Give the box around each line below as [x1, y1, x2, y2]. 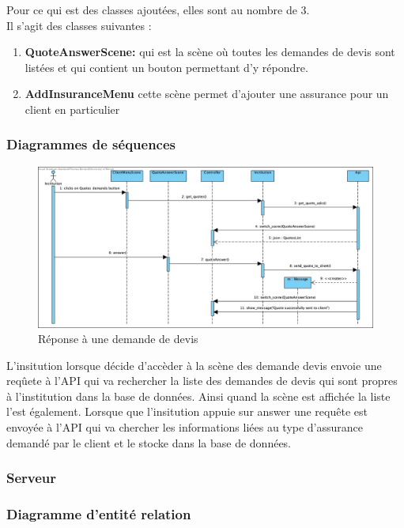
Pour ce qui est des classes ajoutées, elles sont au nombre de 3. [6, 2, 310, 17]
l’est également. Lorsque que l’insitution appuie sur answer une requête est [6, 403, 368, 420]
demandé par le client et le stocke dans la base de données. [6, 434, 292, 451]
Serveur [6, 468, 57, 488]
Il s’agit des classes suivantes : [6, 17, 152, 33]
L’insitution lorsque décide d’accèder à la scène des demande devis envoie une [6, 356, 382, 373]
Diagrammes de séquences [6, 134, 176, 154]
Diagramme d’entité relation [6, 504, 191, 524]
